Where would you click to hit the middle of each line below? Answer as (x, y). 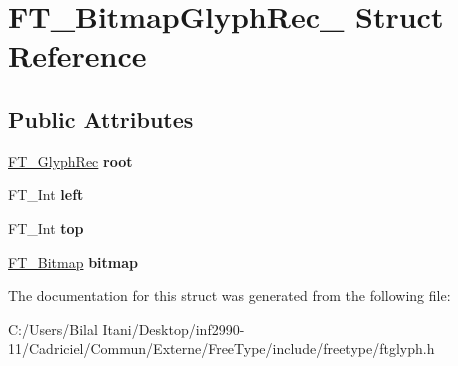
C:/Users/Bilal (53, 328)
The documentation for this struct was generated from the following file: (229, 295)
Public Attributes (101, 118)
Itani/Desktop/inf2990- (173, 328)
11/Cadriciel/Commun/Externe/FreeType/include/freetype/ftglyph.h (221, 348)
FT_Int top (46, 227)
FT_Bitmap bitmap (73, 261)
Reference (77, 55)
